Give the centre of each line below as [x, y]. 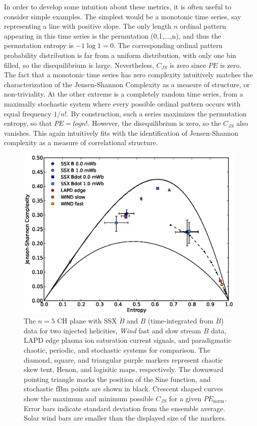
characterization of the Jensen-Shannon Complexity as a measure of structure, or [127, 84]
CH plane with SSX [87, 321]
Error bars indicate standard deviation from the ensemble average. [125, 408]
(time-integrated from [180, 321]
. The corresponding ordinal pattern [168, 45]
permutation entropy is [39, 45]
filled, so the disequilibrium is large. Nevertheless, [79, 65]
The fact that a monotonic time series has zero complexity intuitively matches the [128, 75]
